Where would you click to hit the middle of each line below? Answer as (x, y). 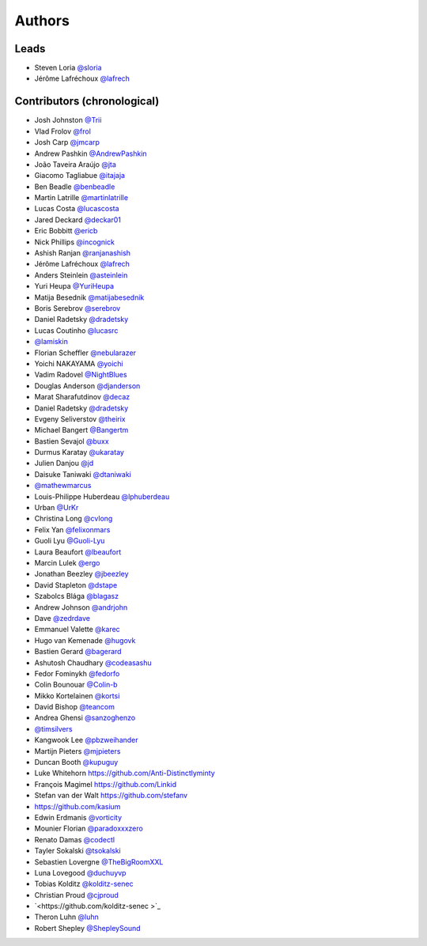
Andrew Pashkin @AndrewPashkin (91, 153)
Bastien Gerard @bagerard (78, 652)
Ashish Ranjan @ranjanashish (82, 253)
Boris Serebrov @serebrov (77, 308)
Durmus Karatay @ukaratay (79, 452)
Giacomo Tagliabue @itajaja (80, 176)
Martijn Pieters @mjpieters (77, 751)
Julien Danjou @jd (64, 464)
